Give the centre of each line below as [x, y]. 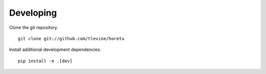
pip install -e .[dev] [45, 61]
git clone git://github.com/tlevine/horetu [71, 38]
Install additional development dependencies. [55, 49]
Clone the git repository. [34, 27]
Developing [33, 13]
